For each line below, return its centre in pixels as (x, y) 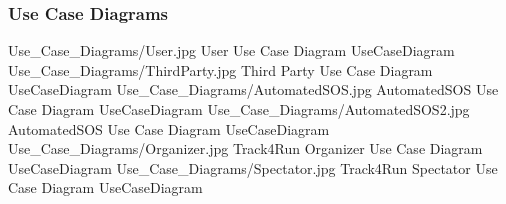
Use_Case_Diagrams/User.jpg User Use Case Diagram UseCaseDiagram (231, 50)
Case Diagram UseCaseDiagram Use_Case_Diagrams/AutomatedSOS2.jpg (239, 109)
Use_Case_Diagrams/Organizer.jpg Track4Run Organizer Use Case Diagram (245, 148)
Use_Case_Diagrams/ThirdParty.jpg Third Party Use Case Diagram (220, 69)
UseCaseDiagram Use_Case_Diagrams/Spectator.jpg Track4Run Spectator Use (253, 167)
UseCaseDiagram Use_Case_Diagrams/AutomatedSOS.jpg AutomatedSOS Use (253, 89)
